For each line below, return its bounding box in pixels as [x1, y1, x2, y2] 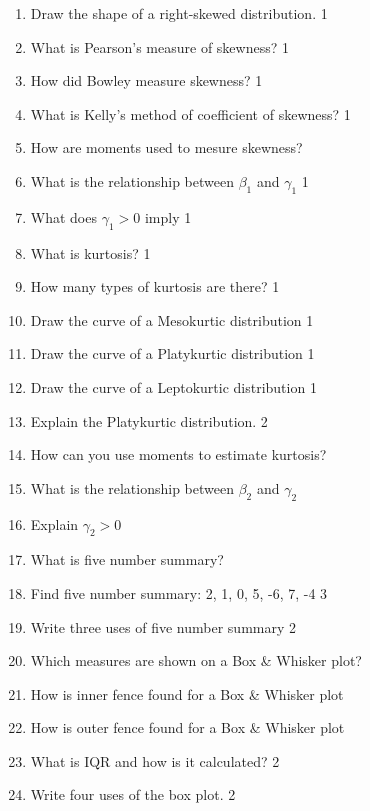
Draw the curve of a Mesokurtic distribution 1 [30, 309, 314, 330]
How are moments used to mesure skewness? [30, 137, 303, 158]
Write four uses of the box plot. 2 [30, 784, 236, 805]
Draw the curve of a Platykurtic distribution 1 [30, 343, 315, 364]
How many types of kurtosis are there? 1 [30, 276, 280, 297]
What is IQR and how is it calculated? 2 [30, 750, 280, 771]
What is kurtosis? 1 [30, 242, 151, 263]
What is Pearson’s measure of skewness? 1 [30, 36, 289, 57]
